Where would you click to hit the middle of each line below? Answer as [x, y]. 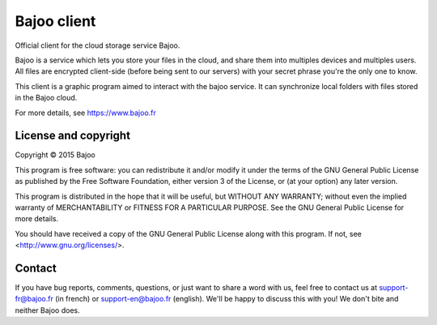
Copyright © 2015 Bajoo [55, 155]
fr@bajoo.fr [34, 299]
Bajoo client [55, 21]
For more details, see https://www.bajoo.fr [86, 113]
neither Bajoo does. [47, 310]
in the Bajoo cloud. [46, 98]
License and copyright [73, 136]
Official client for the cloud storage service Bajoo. [98, 45]
